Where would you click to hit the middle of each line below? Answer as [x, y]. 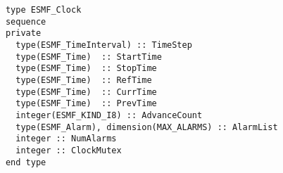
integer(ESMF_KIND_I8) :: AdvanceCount [109, 115]
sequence [26, 21]
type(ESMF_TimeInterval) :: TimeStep [104, 45]
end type [26, 162]
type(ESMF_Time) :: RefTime [84, 80]
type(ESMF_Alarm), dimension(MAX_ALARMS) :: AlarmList [147, 127]
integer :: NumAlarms [66, 139]
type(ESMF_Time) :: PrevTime [86, 104]
